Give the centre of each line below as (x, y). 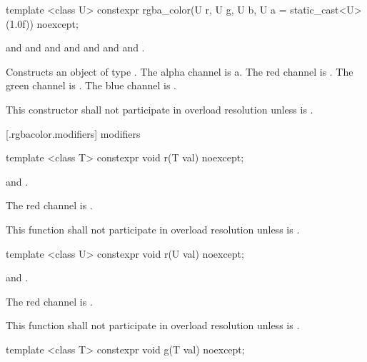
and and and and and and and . (75, 47)
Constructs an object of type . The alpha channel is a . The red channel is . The (180, 71)
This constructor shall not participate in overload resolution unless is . (160, 109)
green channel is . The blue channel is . (91, 85)
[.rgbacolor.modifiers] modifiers (73, 133)
